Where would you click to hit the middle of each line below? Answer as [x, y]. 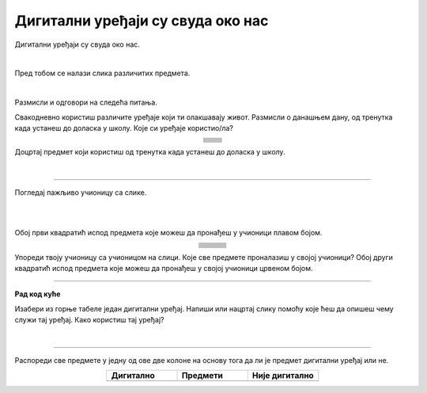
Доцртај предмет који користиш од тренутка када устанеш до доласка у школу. [150, 152]
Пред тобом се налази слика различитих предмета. [102, 73]
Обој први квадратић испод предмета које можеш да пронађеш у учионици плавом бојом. [168, 233]
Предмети [202, 376]
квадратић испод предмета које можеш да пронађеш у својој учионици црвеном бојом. [164, 269]
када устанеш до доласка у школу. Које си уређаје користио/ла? [124, 128]
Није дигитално [283, 376]
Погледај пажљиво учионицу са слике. [81, 193]
